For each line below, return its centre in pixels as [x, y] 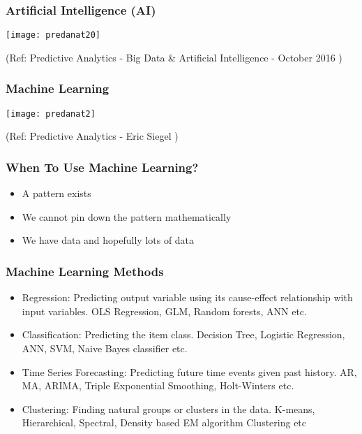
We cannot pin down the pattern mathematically [127, 216]
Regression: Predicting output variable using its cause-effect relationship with [187, 297]
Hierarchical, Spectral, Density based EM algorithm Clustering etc [164, 422]
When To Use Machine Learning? [102, 167]
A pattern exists [56, 193]
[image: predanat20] [53, 35]
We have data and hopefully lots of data [108, 240]
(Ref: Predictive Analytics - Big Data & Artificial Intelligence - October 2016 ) [174, 57]
